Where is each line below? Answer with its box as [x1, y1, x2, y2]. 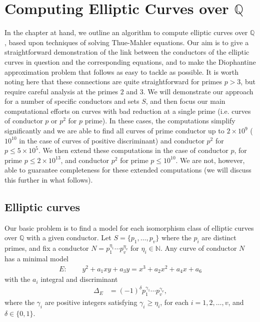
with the [4, 274, 30, 284]
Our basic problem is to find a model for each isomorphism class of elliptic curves [4, 222, 254, 233]
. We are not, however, [175, 154, 245, 165]
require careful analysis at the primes [4, 86, 118, 96]
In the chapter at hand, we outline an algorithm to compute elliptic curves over [4, 27, 248, 38]
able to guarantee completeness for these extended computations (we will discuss [4, 165, 251, 175]
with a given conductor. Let [26, 232, 111, 243]
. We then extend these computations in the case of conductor [38, 145, 228, 155]
